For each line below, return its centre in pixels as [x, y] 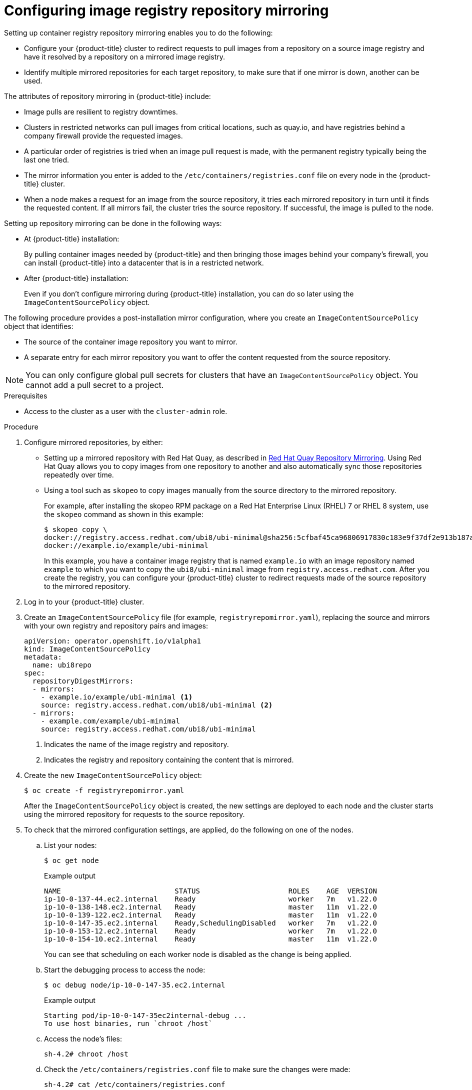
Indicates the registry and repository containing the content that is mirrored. [169, 759]
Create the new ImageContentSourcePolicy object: [113, 775]
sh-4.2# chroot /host [86, 1054]
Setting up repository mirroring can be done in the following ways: [113, 223]
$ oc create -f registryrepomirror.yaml [104, 790]
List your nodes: [70, 845]
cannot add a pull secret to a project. [95, 385]
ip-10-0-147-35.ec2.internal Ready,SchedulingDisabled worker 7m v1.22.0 [210, 923]
